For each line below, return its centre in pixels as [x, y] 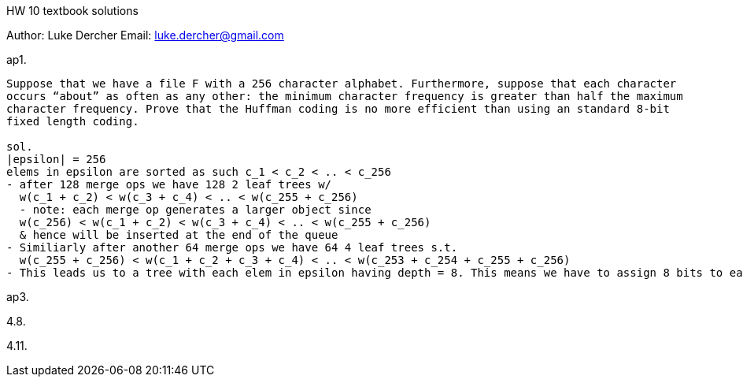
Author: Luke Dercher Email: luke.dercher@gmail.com [145, 35]
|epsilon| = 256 [56, 159]
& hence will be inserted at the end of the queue [179, 235]
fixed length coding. [73, 121]
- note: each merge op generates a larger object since [195, 210]
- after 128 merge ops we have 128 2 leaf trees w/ [169, 184]
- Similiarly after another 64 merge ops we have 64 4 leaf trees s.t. [232, 247]
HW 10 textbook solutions [72, 11]
